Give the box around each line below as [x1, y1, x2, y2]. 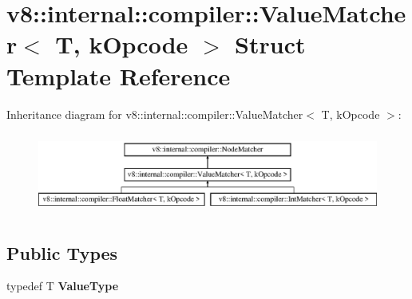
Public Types [6, 240, 118, 265]
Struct [235, 28, 306, 61]
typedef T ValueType [6, 277, 119, 294]
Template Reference [6, 59, 231, 92]
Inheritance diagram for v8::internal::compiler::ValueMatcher [6, 105, 303, 122]
